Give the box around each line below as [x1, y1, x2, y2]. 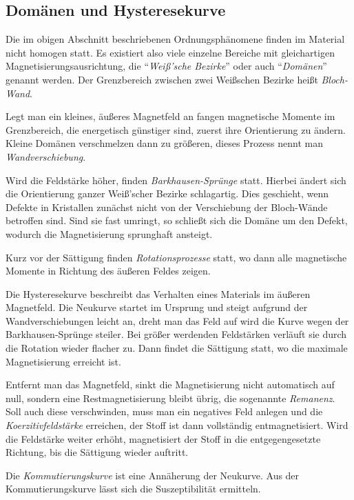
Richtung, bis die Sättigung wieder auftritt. [6, 445, 189, 459]
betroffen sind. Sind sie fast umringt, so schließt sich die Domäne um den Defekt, [6, 213, 348, 228]
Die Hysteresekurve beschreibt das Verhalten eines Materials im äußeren [6, 286, 311, 301]
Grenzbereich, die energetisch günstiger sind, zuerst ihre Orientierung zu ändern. [6, 122, 346, 137]
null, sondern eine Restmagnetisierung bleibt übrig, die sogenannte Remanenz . [6, 390, 335, 405]
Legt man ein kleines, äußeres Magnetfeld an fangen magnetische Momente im [6, 109, 335, 123]
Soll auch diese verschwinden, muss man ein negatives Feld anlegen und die [6, 404, 323, 419]
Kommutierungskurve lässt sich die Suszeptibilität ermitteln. [6, 481, 261, 496]
